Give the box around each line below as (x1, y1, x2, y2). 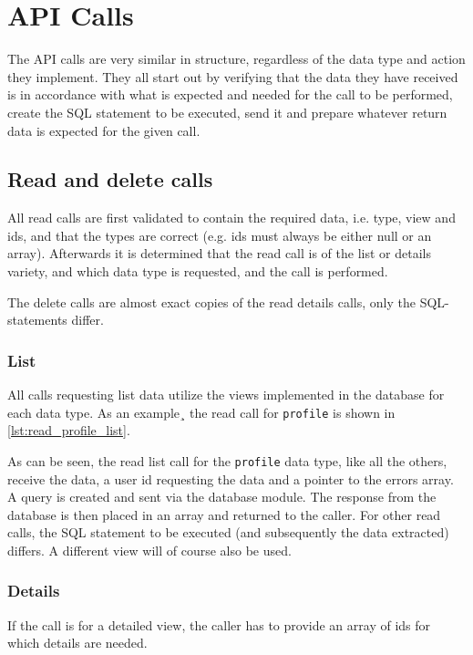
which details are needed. (7, 633, 148, 652)
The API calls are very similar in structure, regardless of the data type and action (7, 49, 466, 68)
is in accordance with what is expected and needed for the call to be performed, (7, 85, 453, 104)
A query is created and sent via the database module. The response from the (7, 487, 437, 506)
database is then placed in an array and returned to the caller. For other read (7, 504, 441, 524)
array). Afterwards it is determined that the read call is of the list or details (7, 244, 431, 263)
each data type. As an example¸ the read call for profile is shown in (7, 402, 396, 421)
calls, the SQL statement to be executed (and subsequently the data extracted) (7, 523, 449, 542)
